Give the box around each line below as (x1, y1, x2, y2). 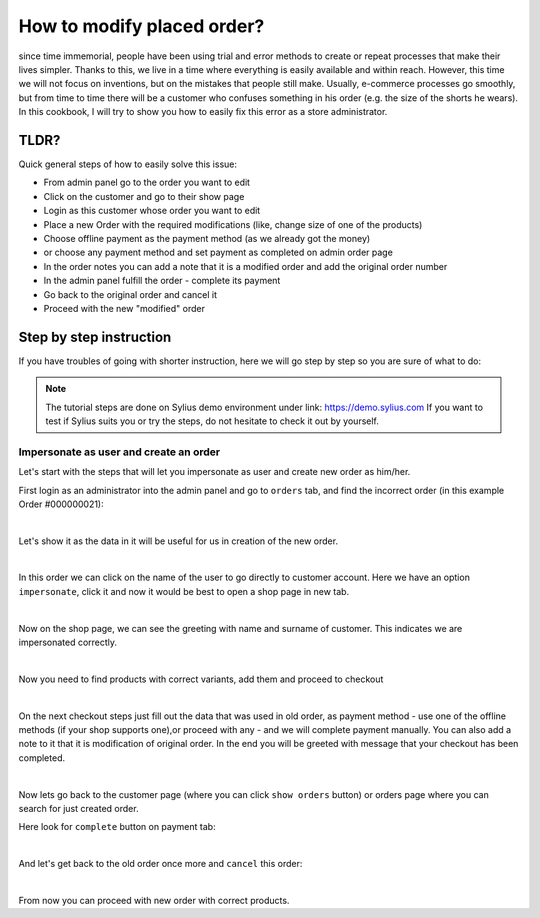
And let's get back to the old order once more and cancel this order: (18, 858, 303, 870)
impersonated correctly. (18, 636, 118, 649)
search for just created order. (18, 802, 139, 814)
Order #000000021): (18, 498, 104, 510)
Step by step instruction (18, 328, 172, 345)
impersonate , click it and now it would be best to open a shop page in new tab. (18, 585, 350, 597)
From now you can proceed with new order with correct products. (18, 894, 290, 906)
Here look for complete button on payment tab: (18, 821, 216, 833)
